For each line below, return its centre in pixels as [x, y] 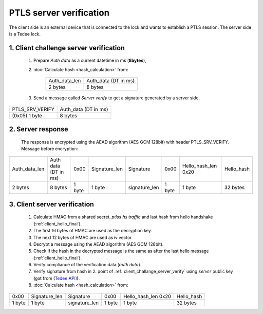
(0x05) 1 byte [27, 115]
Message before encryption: [50, 148]
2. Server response [38, 129]
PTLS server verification [59, 13]
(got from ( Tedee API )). [56, 278]
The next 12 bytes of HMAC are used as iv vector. [83, 237]
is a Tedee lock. [25, 34]
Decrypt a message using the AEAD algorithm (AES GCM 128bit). [98, 244]
